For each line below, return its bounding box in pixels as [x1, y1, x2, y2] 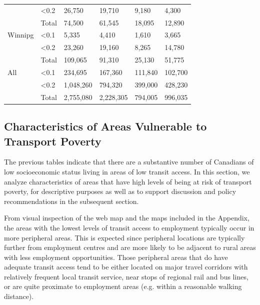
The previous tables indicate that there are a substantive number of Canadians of [4, 156, 254, 167]
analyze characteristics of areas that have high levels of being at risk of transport [4, 176, 252, 186]
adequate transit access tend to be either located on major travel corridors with [4, 261, 248, 272]
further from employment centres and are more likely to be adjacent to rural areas [4, 242, 256, 252]
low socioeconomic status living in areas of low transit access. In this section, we [4, 166, 250, 176]
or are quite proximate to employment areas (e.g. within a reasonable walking [4, 281, 242, 291]
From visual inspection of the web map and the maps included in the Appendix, [4, 212, 249, 223]
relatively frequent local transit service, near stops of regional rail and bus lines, [4, 271, 248, 281]
